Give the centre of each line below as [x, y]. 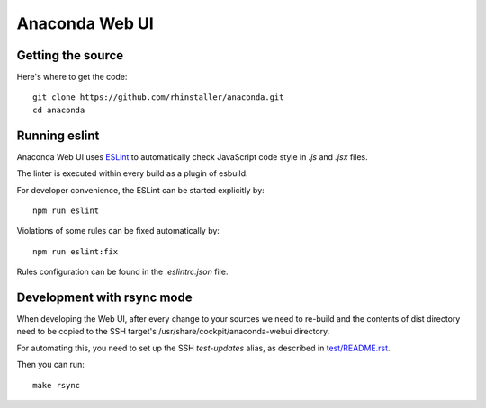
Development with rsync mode [104, 297]
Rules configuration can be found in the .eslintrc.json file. [122, 272]
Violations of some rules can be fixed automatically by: [118, 231]
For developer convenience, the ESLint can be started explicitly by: [140, 190]
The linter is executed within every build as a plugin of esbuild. [132, 173]
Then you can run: [50, 365]
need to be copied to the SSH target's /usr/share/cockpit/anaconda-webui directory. [173, 332]
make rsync [57, 385]
